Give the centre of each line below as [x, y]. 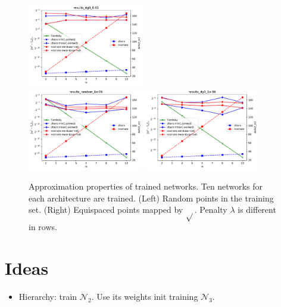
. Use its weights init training [145, 296]
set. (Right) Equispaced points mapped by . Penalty [128, 210]
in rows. [43, 227]
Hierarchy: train [48, 296]
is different [257, 210]
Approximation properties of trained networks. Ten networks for [146, 186]
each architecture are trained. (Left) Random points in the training [151, 198]
